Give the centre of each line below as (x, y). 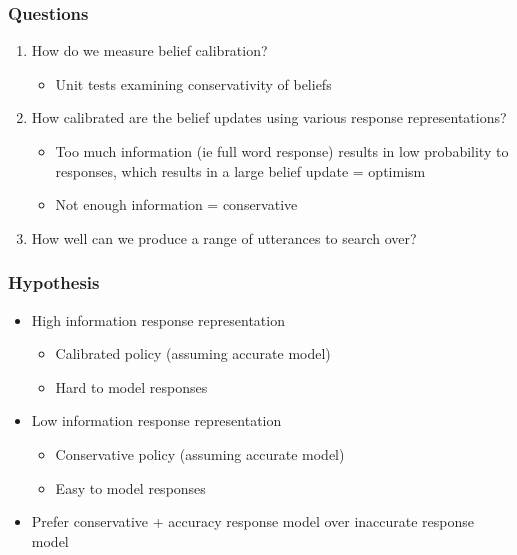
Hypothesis (54, 282)
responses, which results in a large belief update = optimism (240, 170)
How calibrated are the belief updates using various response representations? (269, 117)
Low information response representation (156, 420)
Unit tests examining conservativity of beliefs (193, 83)
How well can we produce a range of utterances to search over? (224, 237)
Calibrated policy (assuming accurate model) (193, 353)
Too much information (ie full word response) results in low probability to (282, 151)
